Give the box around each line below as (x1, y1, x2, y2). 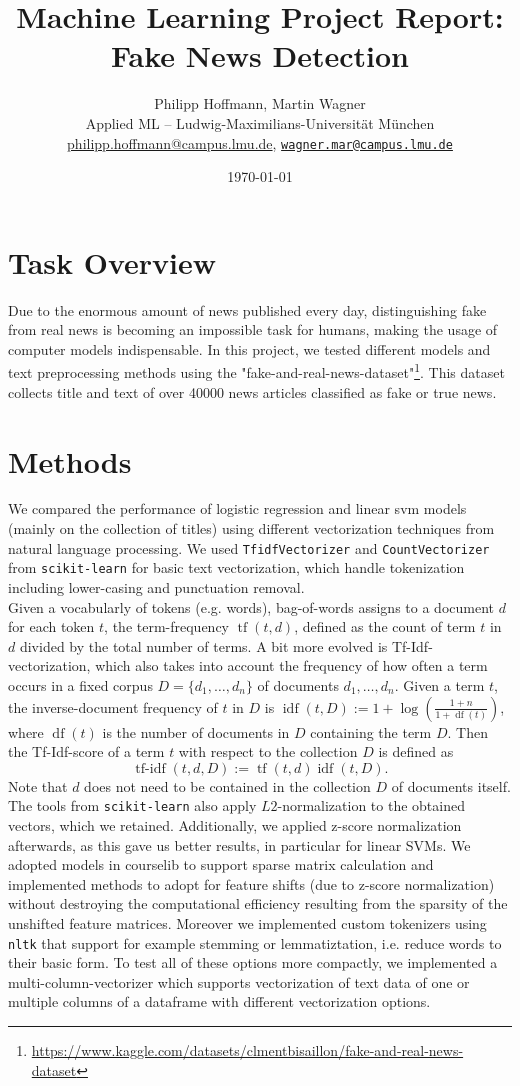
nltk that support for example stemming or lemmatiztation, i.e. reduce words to (8, 932, 502, 953)
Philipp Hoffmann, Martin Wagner (154, 93, 366, 114)
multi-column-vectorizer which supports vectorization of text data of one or (8, 971, 470, 992)
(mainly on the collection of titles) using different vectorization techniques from (8, 518, 495, 539)
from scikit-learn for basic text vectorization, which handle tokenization (8, 557, 465, 578)
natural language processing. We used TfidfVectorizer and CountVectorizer (8, 537, 490, 558)
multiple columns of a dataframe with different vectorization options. (8, 991, 431, 1012)
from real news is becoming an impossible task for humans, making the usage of (8, 319, 498, 340)
